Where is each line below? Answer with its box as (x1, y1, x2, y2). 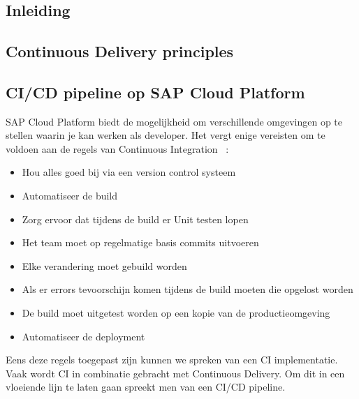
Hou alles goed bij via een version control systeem (22, 165, 236, 179)
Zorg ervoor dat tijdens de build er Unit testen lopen (22, 211, 249, 226)
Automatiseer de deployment (22, 329, 145, 343)
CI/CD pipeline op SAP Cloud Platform (6, 81, 305, 103)
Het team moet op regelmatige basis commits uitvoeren (22, 235, 259, 250)
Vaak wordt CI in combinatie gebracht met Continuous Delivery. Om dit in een (6, 366, 345, 380)
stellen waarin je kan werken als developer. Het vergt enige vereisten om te (6, 128, 325, 142)
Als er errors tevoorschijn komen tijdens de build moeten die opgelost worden (22, 282, 353, 296)
